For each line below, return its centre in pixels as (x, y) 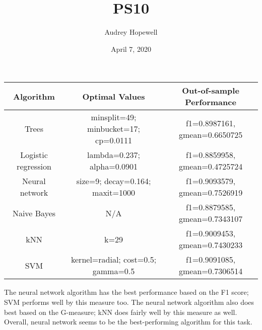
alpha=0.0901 (114, 167)
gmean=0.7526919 (211, 193)
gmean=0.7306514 (211, 271)
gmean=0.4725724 (211, 167)
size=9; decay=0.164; (114, 181)
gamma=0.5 (114, 271)
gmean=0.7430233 (211, 245)
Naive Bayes (34, 213)
